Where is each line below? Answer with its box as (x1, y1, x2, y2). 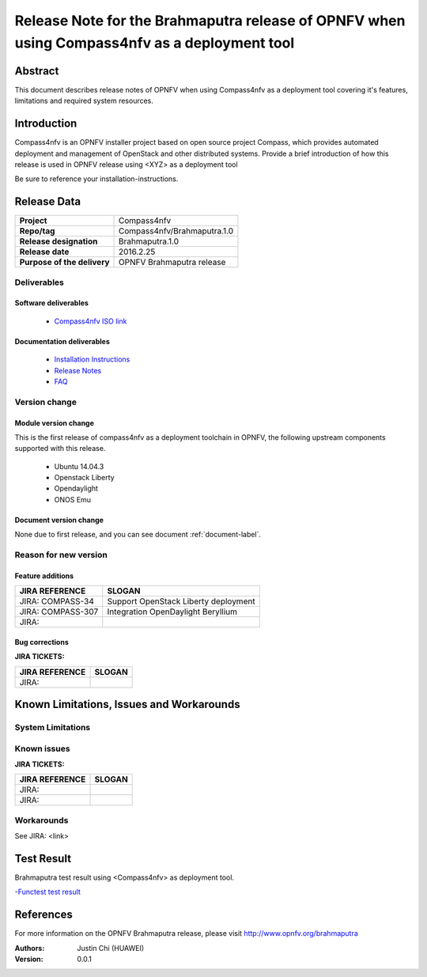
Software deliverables (14, 298, 89, 308)
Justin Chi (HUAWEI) (77, 943, 145, 952)
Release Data (14, 195, 81, 209)
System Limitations (14, 722, 91, 733)
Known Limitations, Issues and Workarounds (14, 698, 240, 711)
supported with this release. (14, 444, 106, 453)
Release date (19, 246, 70, 257)
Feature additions (14, 570, 74, 581)
